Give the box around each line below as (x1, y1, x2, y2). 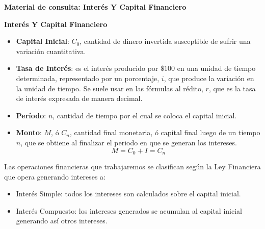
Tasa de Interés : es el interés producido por (16, 63, 158, 73)
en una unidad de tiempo (177, 63, 256, 73)
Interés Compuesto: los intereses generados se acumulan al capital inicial (16, 205, 242, 216)
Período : (16, 110, 46, 120)
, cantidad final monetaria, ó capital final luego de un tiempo (70, 127, 260, 138)
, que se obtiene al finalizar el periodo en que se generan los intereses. (20, 137, 237, 147)
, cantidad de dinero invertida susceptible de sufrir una (79, 36, 251, 46)
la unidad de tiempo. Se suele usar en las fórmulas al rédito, (16, 83, 203, 93)
